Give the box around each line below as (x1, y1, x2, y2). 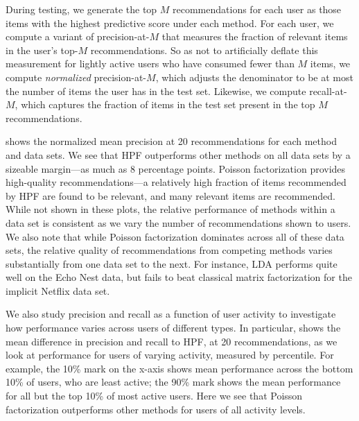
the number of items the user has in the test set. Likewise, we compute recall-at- (6, 83, 347, 98)
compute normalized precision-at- (6, 69, 147, 84)
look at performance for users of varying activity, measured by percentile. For (6, 347, 334, 362)
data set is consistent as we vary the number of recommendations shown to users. (6, 215, 351, 230)
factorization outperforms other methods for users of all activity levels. (6, 402, 306, 416)
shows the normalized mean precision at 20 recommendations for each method (6, 134, 337, 148)
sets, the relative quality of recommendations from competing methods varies (6, 243, 333, 257)
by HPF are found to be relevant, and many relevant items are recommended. (6, 188, 335, 203)
